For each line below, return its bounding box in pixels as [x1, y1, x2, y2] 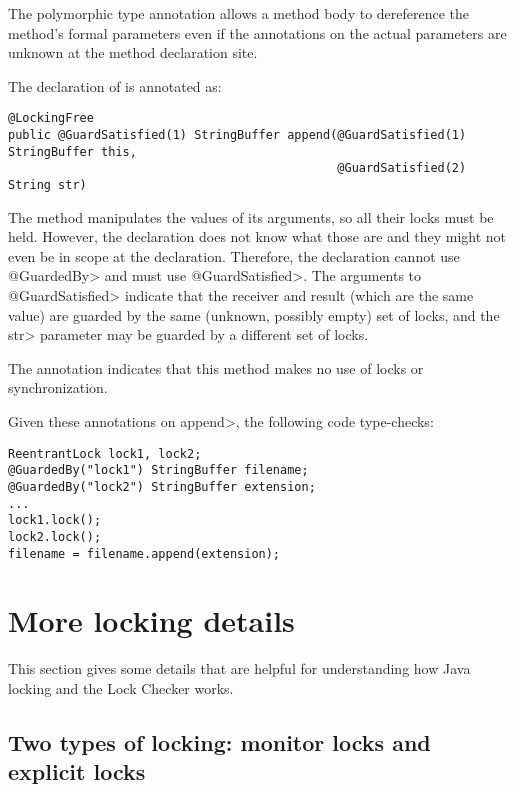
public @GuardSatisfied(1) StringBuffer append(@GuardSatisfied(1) [8, 128, 467, 143]
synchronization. [8, 377, 108, 398]
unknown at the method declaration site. [8, 42, 258, 63]
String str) [8, 178, 87, 192]
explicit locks [8, 756, 146, 787]
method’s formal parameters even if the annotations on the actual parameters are [8, 22, 507, 43]
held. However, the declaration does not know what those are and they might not [8, 226, 507, 247]
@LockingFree [8, 111, 94, 126]
